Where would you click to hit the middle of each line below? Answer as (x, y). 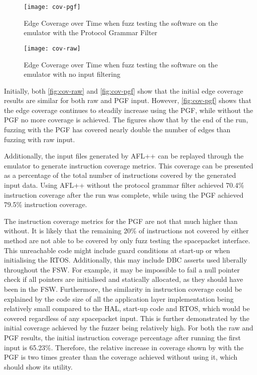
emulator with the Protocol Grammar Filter (91, 32)
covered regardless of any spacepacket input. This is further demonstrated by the (127, 318)
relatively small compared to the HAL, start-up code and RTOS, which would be (127, 308)
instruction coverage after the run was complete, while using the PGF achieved (124, 194)
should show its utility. (38, 366)
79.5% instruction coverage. (46, 204)
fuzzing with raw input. (40, 139)
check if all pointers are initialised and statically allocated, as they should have (124, 279)
